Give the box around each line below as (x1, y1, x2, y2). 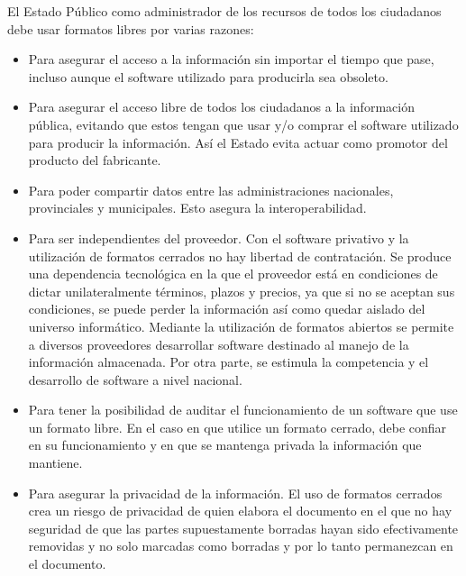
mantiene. (28, 453, 83, 472)
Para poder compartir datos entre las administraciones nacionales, (28, 180, 394, 199)
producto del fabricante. (28, 151, 161, 169)
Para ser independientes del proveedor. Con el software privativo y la (28, 228, 409, 247)
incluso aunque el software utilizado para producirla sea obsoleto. (28, 67, 388, 86)
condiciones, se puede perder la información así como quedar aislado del (28, 299, 425, 318)
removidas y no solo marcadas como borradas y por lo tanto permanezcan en (28, 536, 453, 555)
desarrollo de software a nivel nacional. (28, 370, 242, 389)
